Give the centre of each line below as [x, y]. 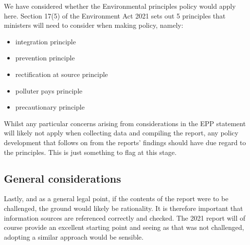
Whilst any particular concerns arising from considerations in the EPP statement [125, 123]
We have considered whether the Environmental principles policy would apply [120, 6]
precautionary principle [50, 107]
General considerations [62, 178]
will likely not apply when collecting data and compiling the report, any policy [121, 133]
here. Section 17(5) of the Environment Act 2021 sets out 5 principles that [115, 15]
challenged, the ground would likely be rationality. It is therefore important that [124, 208]
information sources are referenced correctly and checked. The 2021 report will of [125, 217]
